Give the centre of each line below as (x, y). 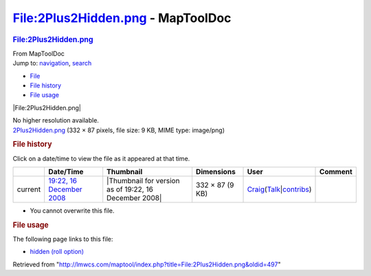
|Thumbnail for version (143, 180)
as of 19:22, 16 (130, 189)
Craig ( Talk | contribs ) (279, 189)
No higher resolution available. (56, 120)
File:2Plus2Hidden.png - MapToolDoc (122, 18)
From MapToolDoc (39, 53)
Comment (336, 171)
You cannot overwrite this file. (72, 211)
